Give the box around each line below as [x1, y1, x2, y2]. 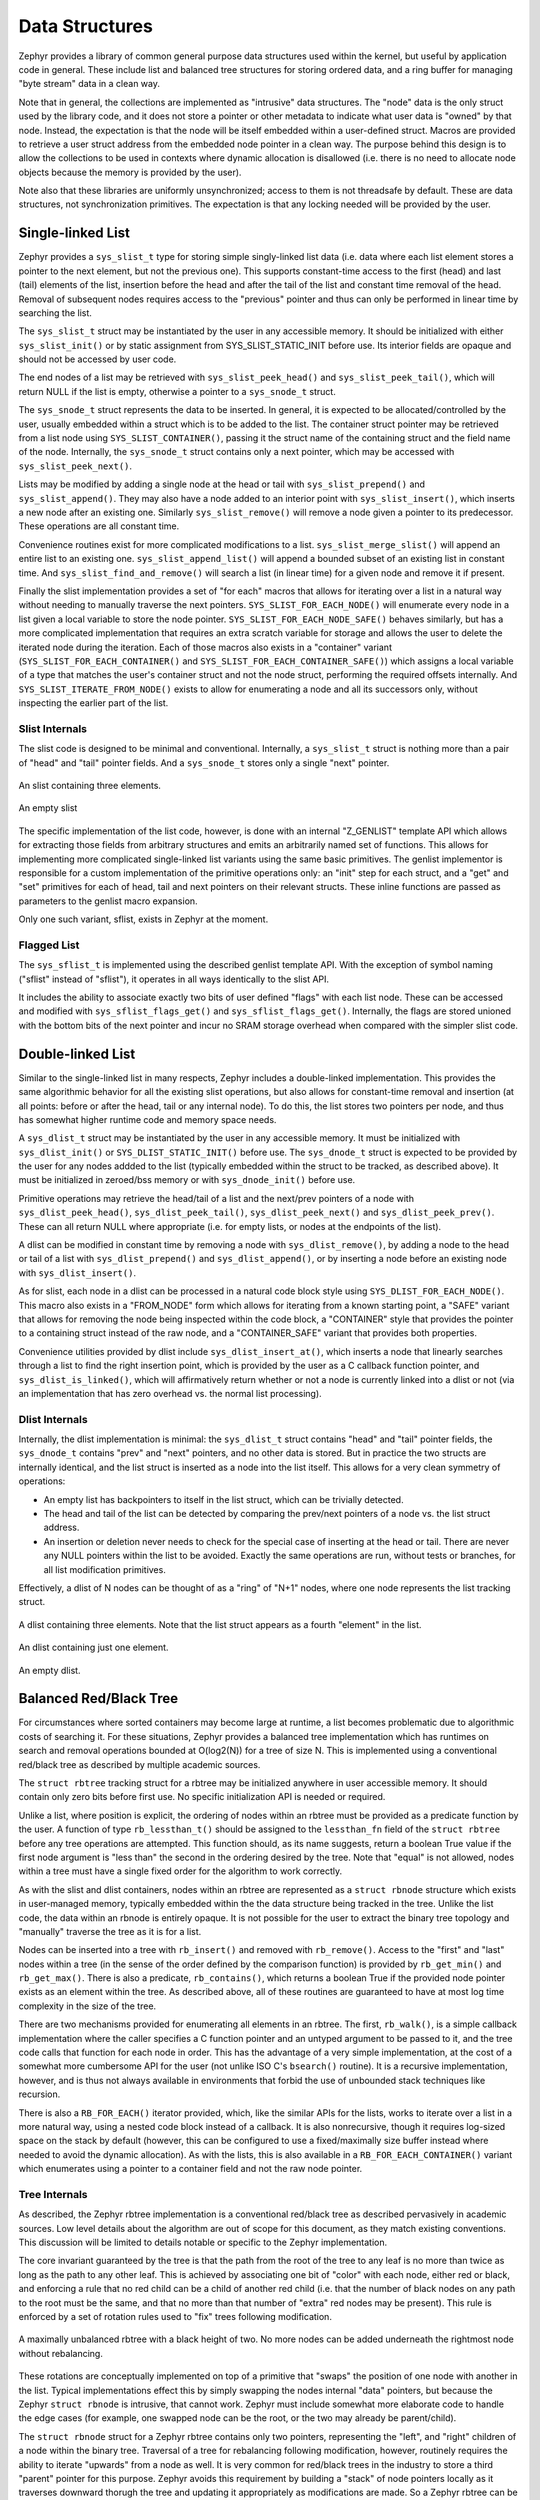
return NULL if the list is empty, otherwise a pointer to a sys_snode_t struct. [18, 385, 337, 397]
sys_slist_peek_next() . [18, 460, 133, 472]
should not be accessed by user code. [18, 353, 177, 365]
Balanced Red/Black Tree [18, 1690, 179, 1707]
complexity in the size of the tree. [18, 2000, 157, 2012]
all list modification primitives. [43, 1563, 167, 1575]
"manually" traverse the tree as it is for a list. [18, 1925, 202, 1937]
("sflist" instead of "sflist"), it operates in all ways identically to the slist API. [18, 973, 330, 985]
